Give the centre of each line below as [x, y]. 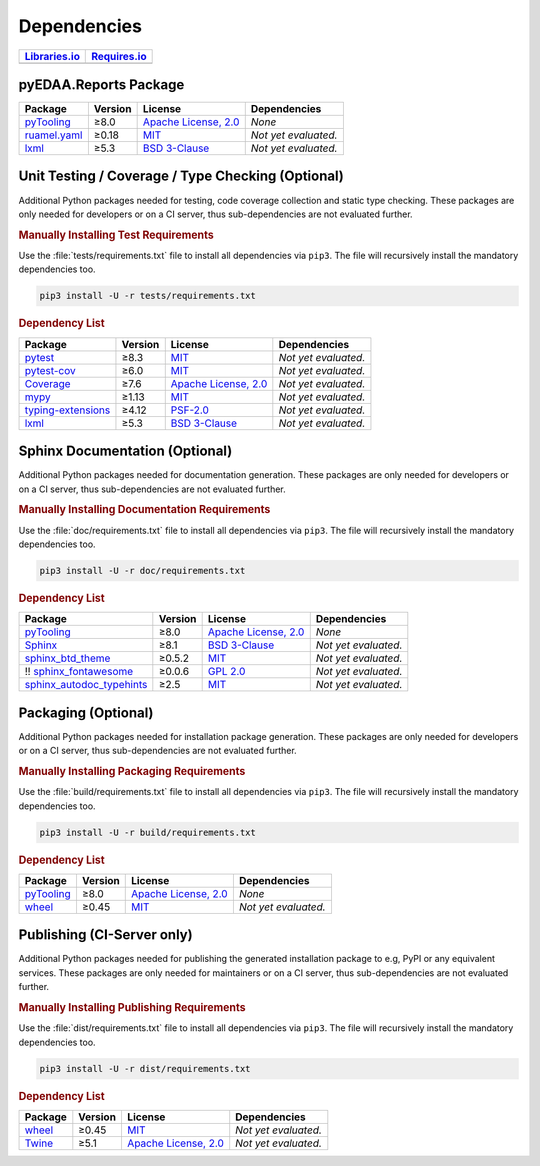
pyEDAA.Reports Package [101, 84]
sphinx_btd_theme [67, 658]
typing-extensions [67, 410]
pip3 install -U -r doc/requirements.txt [142, 570]
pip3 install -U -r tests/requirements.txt [148, 296]
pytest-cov [50, 370]
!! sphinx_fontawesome [79, 672]
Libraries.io [52, 56]
